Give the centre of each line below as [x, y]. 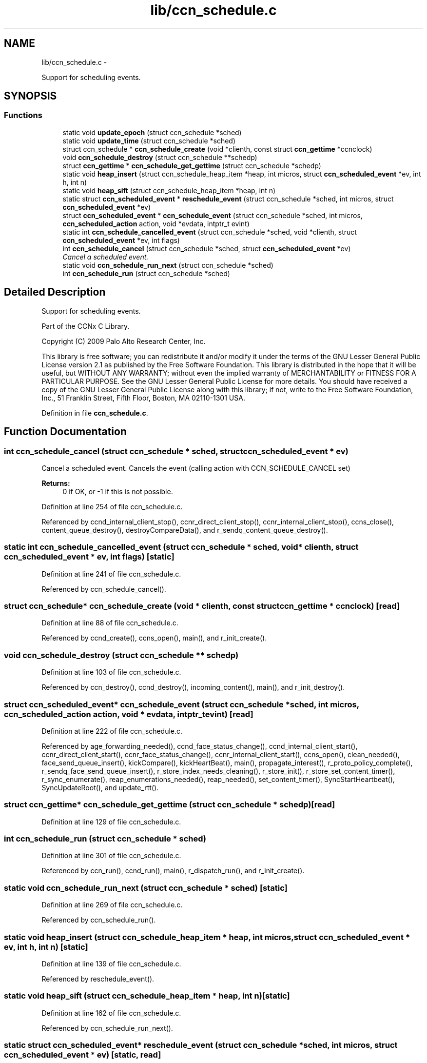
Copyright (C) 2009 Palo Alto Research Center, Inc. [124, 341]
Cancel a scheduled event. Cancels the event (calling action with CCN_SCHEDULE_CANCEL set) [196, 468]
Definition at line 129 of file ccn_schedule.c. [111, 822]
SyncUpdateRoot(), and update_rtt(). [100, 787]
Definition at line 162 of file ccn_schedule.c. [111, 1013]
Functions [23, 115]
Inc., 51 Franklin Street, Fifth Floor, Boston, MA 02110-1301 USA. [143, 398]
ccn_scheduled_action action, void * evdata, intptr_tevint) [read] [129, 714]
